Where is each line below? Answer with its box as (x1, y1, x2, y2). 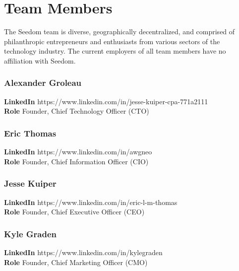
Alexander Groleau (4, 76, 82, 89)
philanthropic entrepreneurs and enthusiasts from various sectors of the (4, 36, 220, 46)
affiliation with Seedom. (4, 55, 76, 66)
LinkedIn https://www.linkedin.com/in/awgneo (4, 146, 152, 157)
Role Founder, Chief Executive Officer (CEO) (4, 206, 145, 217)
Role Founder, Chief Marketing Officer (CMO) (4, 257, 148, 267)
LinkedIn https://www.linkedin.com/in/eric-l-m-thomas (4, 197, 178, 207)
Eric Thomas (4, 127, 57, 139)
